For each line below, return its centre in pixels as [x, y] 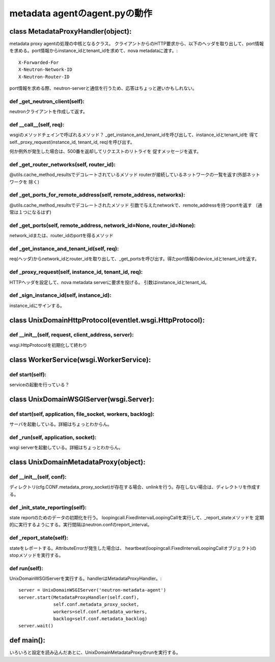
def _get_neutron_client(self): [47, 101]
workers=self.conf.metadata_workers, [100, 612]
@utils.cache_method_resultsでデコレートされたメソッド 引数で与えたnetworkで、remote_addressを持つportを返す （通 [136, 205]
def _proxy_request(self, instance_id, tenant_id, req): [76, 272]
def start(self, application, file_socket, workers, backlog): [82, 414]
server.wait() [36, 626]
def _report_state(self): [39, 538]
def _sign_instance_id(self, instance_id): [60, 295]
